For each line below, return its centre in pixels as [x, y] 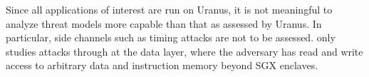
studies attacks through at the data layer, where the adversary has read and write [184, 51]
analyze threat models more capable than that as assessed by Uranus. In [164, 23]
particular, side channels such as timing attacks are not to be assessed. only [171, 37]
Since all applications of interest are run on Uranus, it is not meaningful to [169, 9]
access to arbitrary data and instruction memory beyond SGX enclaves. [162, 65]
